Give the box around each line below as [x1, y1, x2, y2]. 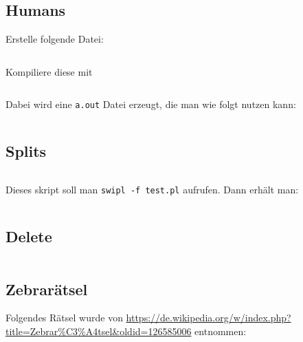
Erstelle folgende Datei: [5, 32, 104, 46]
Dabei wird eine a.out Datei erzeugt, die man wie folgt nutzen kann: [5, 97, 296, 111]
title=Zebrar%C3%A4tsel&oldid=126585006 [5, 323, 192, 338]
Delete [5, 226, 52, 247]
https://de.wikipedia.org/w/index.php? [126, 310, 291, 325]
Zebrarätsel [5, 278, 88, 299]
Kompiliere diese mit [5, 64, 93, 78]
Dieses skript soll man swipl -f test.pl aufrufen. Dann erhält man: [5, 182, 299, 197]
